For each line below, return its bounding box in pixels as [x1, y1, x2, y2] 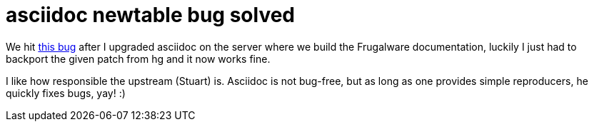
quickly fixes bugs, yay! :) [6, 86, 126, 99]
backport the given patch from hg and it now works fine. [6, 52, 271, 65]
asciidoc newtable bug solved [6, 3, 295, 27]
